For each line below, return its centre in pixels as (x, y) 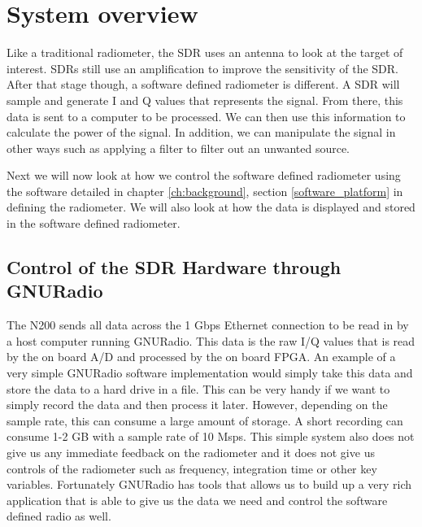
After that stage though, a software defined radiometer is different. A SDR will (203, 84)
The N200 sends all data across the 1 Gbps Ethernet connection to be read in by (208, 325)
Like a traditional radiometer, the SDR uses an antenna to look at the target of (205, 52)
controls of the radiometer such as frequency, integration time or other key (192, 468)
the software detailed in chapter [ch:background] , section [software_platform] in (205, 191)
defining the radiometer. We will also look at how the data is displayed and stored (211, 207)
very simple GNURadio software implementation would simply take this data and (210, 373)
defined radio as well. (59, 516)
